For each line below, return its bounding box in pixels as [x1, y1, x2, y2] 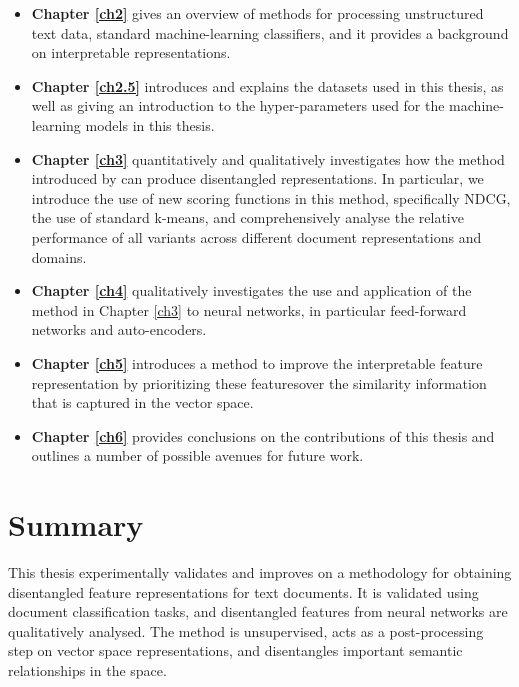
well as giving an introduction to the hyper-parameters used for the [31, 95, 445, 116]
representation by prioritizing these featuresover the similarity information [31, 372, 487, 393]
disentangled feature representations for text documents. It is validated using [8, 581, 479, 602]
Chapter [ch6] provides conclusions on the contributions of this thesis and [31, 425, 495, 446]
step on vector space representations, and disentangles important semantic [8, 640, 463, 661]
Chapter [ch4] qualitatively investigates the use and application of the [31, 280, 472, 301]
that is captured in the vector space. [31, 392, 254, 413]
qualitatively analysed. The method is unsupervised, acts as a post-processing [8, 620, 484, 641]
